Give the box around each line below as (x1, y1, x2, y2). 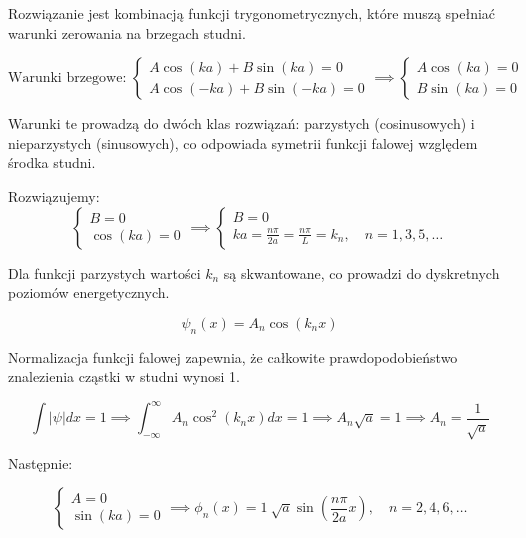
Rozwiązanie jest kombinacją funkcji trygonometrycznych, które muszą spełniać (8, 3, 496, 23)
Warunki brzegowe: (8, 71, 127, 86)
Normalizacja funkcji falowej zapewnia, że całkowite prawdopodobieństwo (8, 346, 458, 367)
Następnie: (8, 452, 73, 473)
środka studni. (8, 152, 96, 173)
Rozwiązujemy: (8, 185, 100, 206)
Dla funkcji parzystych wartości (8, 262, 201, 283)
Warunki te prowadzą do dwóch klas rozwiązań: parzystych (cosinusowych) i (8, 113, 475, 134)
